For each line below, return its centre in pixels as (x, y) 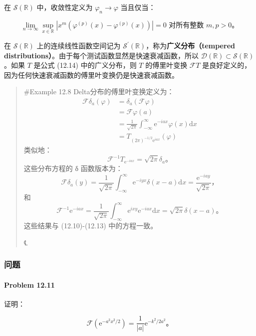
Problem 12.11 (29, 284)
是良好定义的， (227, 65)
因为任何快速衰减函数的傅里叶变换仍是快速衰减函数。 (91, 75)
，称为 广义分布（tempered (190, 46)
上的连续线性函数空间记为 (79, 46)
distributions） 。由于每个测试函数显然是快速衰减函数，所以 (102, 55)
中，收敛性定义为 (65, 7)
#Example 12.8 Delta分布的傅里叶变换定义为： (99, 91)
